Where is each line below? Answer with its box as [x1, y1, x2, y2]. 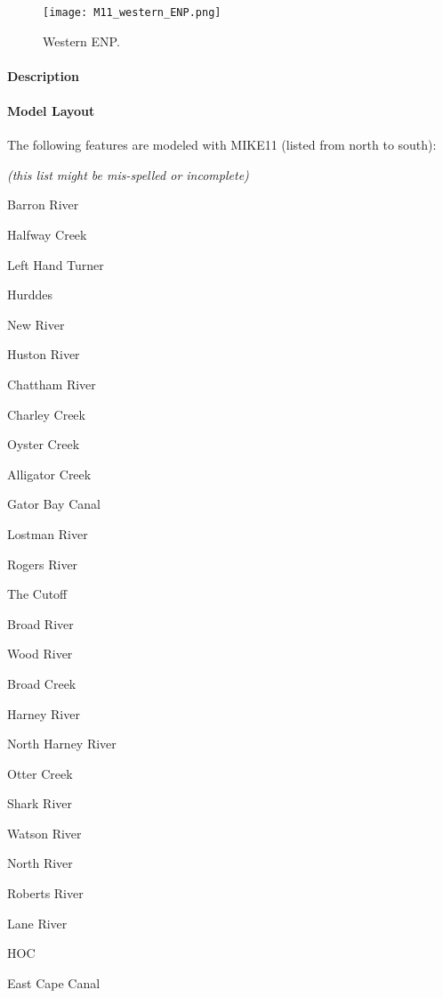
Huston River [7, 345, 80, 364]
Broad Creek [7, 674, 77, 692]
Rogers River [7, 554, 78, 573]
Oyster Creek [7, 435, 80, 454]
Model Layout [7, 102, 95, 120]
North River [7, 854, 73, 872]
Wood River [7, 644, 73, 663]
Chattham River [7, 374, 96, 393]
